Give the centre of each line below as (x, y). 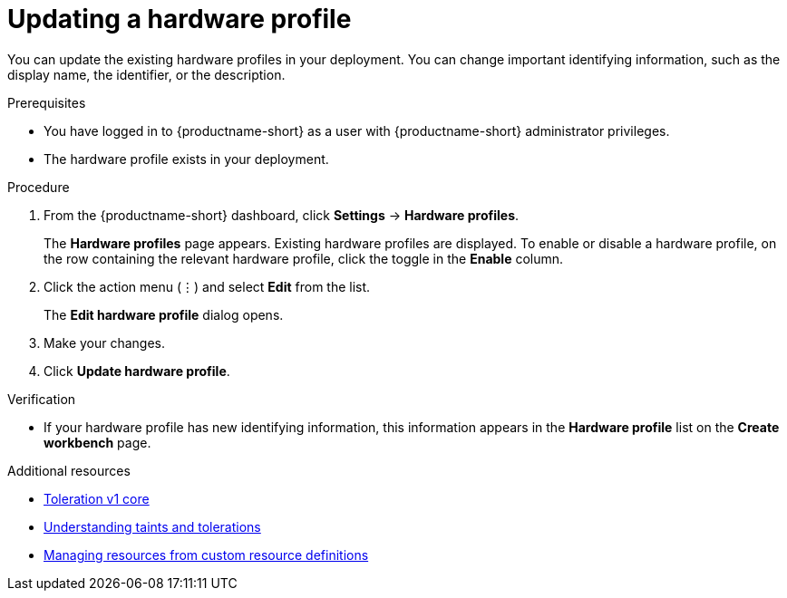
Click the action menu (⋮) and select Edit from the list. (207, 286)
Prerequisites (47, 102)
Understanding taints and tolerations (152, 526)
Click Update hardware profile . (137, 371)
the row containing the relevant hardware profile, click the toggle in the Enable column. (304, 258)
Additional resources (69, 470)
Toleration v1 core (97, 498)
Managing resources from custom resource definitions (206, 555)
